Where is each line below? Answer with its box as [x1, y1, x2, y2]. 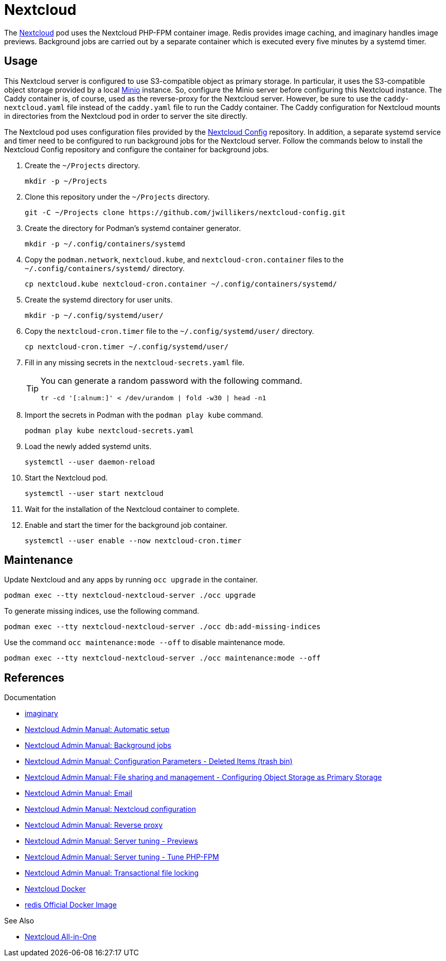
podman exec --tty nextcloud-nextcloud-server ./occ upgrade [4, 591, 256, 600]
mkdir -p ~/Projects [25, 176, 108, 185]
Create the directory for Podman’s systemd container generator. [25, 223, 241, 233]
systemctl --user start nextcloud [25, 489, 164, 497]
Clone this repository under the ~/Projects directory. [25, 192, 210, 201]
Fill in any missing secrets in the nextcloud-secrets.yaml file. [25, 358, 244, 367]
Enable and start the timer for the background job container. [25, 520, 227, 529]
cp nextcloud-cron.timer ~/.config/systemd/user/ [25, 342, 229, 351]
